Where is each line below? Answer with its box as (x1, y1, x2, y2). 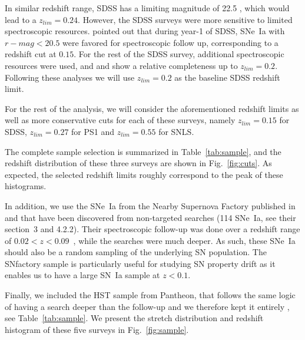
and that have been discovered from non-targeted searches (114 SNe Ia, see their (5, 211, 296, 223)
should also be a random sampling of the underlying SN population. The (5, 246, 267, 258)
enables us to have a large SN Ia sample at (5, 269, 160, 281)
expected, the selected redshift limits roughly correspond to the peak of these (5, 168, 283, 180)
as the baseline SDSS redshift (174, 71, 280, 83)
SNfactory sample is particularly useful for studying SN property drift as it (5, 257, 276, 269)
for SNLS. (158, 125, 194, 137)
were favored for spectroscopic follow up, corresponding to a (62, 36, 279, 48)
